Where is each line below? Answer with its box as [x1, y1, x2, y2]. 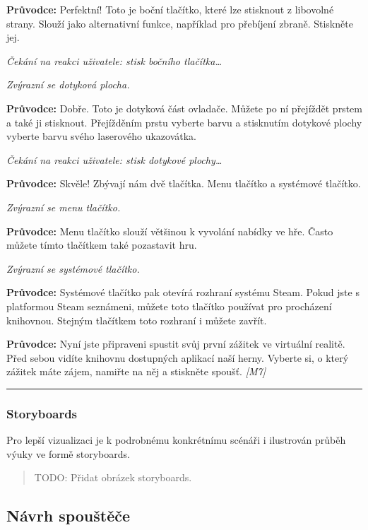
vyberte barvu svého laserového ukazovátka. [6, 129, 196, 143]
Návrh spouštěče [6, 505, 131, 526]
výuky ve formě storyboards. [6, 446, 130, 461]
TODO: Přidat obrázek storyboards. [34, 470, 192, 485]
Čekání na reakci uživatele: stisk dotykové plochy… [6, 152, 222, 167]
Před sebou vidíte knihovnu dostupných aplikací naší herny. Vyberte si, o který [6, 350, 349, 365]
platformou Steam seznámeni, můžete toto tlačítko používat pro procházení [6, 298, 332, 313]
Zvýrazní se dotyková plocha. [6, 77, 130, 92]
